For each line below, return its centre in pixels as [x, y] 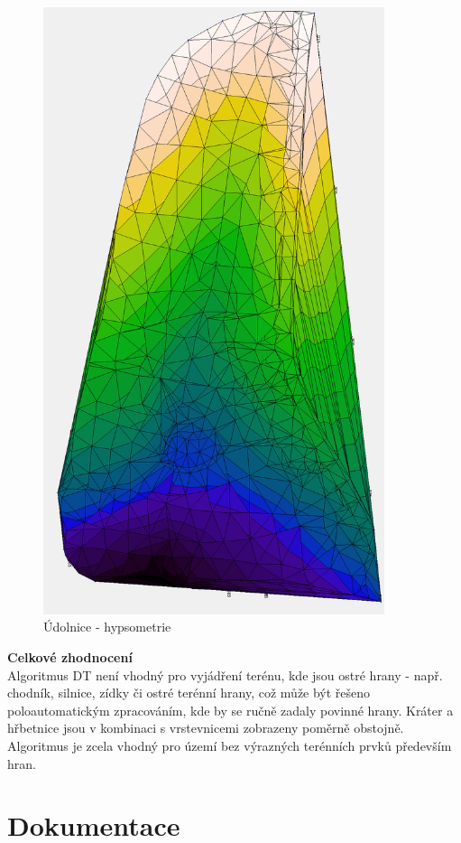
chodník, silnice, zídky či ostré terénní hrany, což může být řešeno [189, 693]
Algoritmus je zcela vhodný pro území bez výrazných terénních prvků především [230, 746]
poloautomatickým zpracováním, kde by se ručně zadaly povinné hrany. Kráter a [230, 710]
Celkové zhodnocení [70, 657]
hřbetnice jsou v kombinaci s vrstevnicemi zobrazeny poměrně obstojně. [206, 728]
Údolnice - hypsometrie [107, 627]
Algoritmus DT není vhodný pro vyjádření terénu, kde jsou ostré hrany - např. [225, 674]
